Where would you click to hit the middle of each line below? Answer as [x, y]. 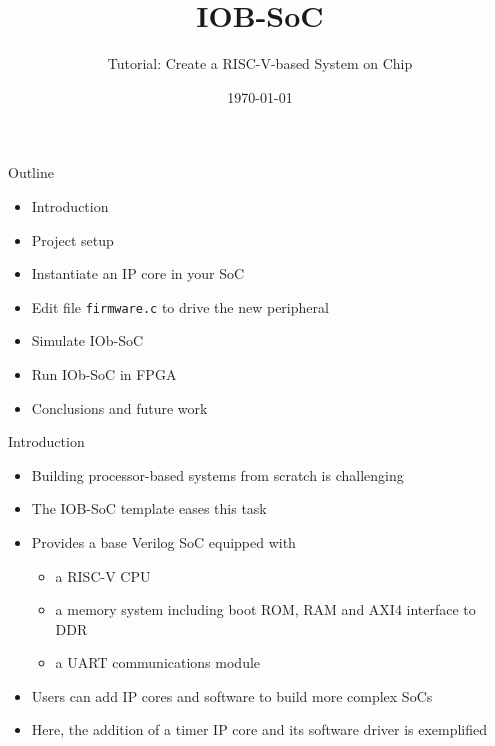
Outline [31, 172]
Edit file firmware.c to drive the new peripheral [180, 306]
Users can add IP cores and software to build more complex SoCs [232, 695]
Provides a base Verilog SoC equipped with [163, 541]
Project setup [72, 239]
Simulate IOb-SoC [87, 340]
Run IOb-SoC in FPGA [104, 373]
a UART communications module [158, 662]
